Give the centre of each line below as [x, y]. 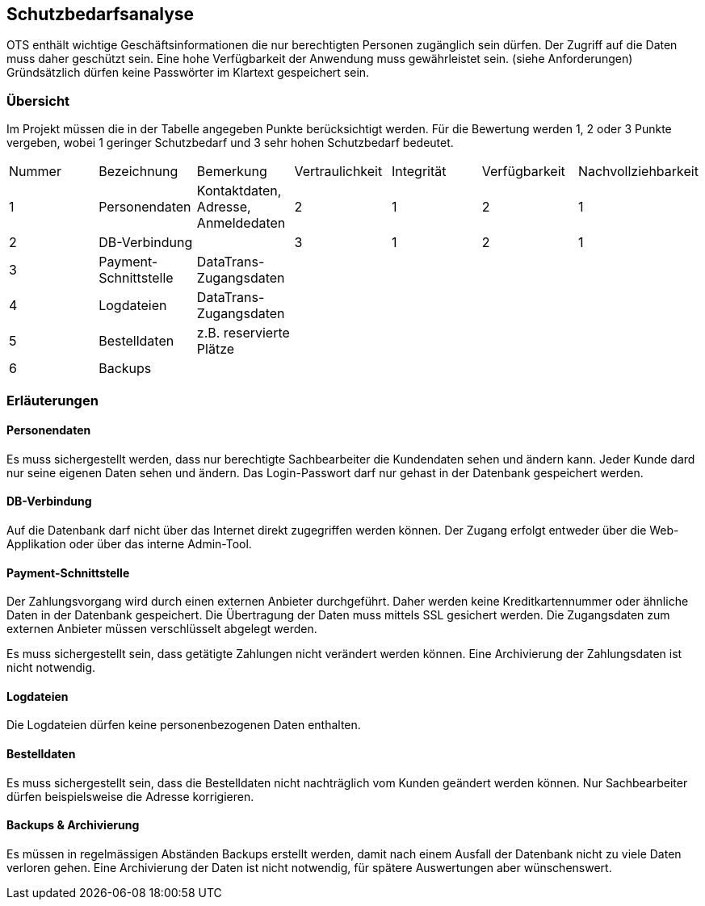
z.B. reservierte [243, 333]
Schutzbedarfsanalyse [101, 14]
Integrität [419, 172]
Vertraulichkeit [338, 172]
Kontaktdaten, [239, 191]
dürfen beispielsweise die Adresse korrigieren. [130, 796]
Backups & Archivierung [73, 825]
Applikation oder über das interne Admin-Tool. [129, 543]
